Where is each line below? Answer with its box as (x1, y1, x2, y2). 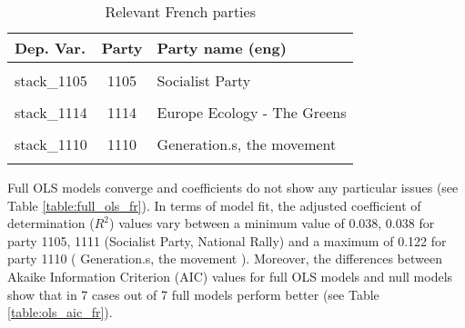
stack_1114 (15, 102, 87, 123)
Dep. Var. (15, 37, 86, 58)
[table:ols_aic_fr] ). (7, 303, 113, 322)
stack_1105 (15, 70, 87, 91)
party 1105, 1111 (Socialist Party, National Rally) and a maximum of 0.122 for (7, 231, 447, 250)
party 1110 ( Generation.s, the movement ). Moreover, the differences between (7, 249, 442, 268)
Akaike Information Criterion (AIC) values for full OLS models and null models (7, 266, 453, 285)
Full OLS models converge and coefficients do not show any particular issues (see (7, 178, 459, 196)
